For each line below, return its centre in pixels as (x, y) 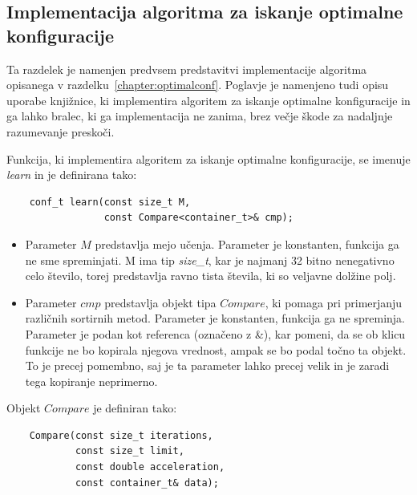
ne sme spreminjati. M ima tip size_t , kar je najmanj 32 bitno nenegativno (210, 260)
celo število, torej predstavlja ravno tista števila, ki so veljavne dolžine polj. (211, 276)
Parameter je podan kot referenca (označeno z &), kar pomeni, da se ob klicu (215, 333)
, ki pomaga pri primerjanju (334, 302)
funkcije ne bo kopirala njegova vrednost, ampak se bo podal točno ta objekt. (216, 349)
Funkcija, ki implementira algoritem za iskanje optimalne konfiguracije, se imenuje (208, 158)
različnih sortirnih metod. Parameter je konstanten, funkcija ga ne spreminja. (215, 318)
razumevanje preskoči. (61, 131)
